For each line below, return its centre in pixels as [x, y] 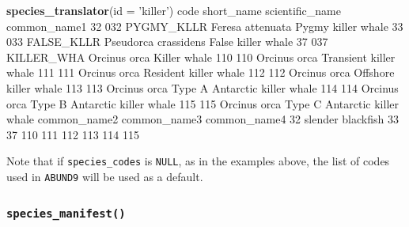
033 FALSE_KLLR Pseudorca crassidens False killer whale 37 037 [167, 42]
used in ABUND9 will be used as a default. [105, 176]
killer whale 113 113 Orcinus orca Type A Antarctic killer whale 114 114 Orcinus [203, 87]
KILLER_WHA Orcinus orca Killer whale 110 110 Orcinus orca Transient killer [201, 57]
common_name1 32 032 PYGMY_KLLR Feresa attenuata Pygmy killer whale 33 [205, 26]
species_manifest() [66, 213]
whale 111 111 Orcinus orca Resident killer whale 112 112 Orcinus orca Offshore [201, 72]
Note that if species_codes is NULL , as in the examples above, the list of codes [198, 161]
